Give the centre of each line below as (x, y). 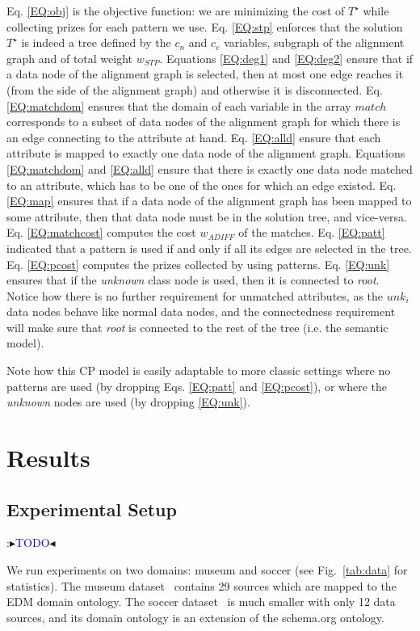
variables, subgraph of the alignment (314, 42)
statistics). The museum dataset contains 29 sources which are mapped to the (202, 585)
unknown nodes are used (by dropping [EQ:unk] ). (128, 402)
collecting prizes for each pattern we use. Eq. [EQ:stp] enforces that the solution (205, 26)
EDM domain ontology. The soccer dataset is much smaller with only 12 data (201, 602)
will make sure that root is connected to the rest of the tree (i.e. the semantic (197, 327)
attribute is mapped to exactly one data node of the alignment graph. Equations (206, 153)
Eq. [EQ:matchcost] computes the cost (101, 232)
